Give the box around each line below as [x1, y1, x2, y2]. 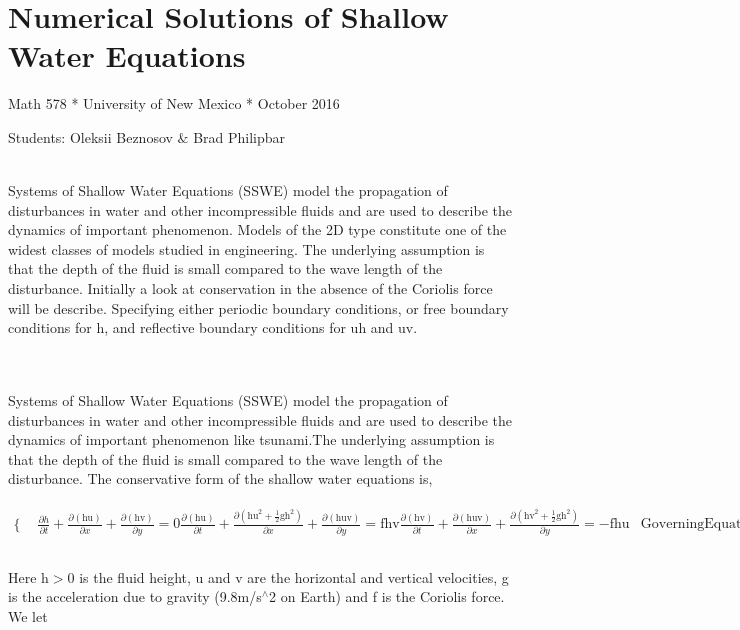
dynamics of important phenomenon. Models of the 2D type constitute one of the [8, 219, 507, 240]
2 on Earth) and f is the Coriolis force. [269, 586, 505, 607]
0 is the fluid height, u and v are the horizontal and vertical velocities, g [67, 566, 509, 587]
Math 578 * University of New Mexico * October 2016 [8, 93, 340, 114]
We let [8, 605, 48, 626]
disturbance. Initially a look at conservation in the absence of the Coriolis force [8, 278, 493, 299]
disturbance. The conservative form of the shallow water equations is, [8, 468, 433, 489]
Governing [640, 517, 705, 532]
